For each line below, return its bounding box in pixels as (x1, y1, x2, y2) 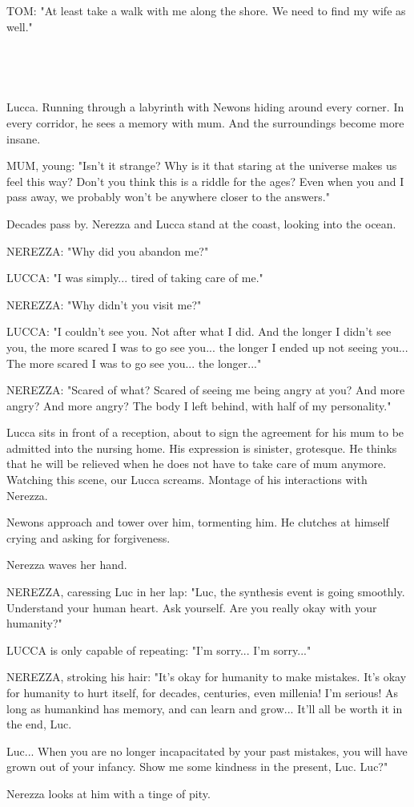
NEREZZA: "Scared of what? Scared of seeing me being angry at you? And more (6, 381, 405, 398)
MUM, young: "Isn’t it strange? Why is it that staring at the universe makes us (6, 157, 397, 174)
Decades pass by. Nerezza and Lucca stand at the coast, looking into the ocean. (6, 215, 396, 232)
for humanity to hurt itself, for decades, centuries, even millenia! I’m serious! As (6, 684, 399, 700)
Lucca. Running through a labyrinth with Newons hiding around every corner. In (6, 99, 404, 115)
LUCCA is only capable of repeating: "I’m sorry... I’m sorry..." (6, 641, 312, 658)
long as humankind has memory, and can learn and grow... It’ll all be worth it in (6, 700, 403, 716)
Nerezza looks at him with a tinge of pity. (6, 785, 211, 801)
